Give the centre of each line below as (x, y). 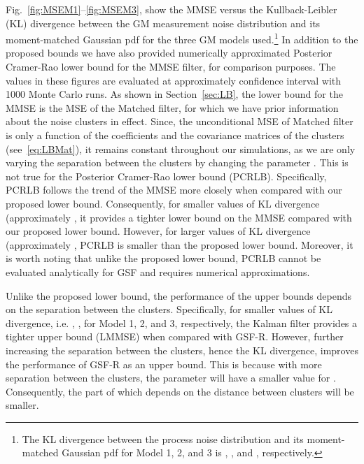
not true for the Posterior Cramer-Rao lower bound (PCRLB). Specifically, (166, 176)
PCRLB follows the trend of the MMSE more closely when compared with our (174, 190)
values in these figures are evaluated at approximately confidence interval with (174, 80)
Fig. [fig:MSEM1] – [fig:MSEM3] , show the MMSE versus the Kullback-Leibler (171, 9)
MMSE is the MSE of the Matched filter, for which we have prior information (172, 107)
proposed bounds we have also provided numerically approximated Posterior (169, 53)
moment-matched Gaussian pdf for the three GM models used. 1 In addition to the (182, 38)
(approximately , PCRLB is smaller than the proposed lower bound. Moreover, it (180, 244)
